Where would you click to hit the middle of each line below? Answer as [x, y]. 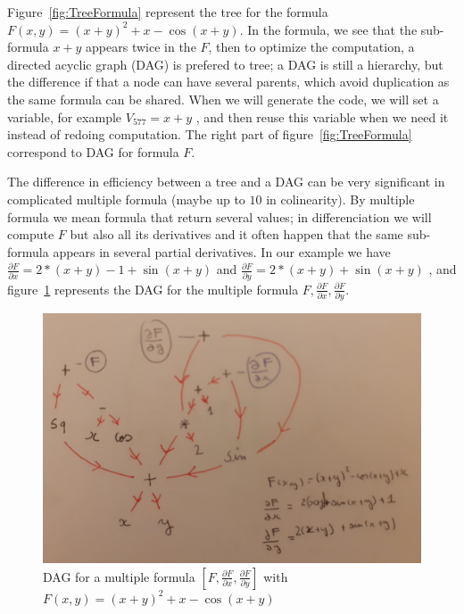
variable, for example [65, 116]
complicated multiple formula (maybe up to [126, 199]
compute [31, 234]
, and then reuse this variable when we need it [322, 116]
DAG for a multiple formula [119, 576]
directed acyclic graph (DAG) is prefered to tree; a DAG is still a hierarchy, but [225, 64]
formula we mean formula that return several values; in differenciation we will [220, 216]
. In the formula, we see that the [328, 29]
